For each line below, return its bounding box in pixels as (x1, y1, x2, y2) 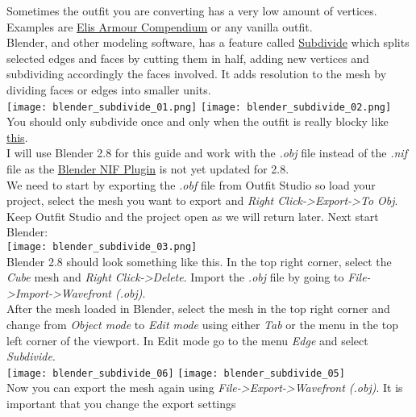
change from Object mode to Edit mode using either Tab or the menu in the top (6, 316, 398, 332)
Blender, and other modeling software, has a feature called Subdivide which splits (6, 34, 410, 51)
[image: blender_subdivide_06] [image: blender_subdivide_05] (6, 367, 345, 379)
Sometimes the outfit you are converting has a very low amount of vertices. (6, 2, 377, 19)
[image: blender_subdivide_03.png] (6, 240, 198, 252)
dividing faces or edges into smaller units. (6, 81, 211, 98)
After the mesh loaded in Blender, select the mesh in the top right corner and (6, 300, 390, 317)
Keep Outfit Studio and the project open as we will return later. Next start (6, 207, 379, 224)
